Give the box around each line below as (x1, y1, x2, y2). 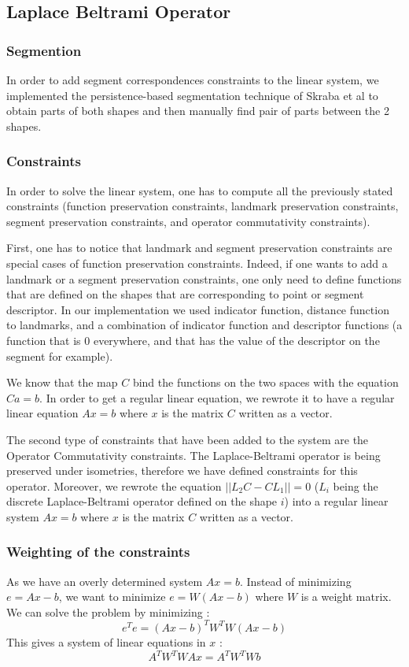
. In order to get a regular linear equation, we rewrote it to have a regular (39, 389, 395, 406)
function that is (6, 332, 81, 348)
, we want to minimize (58, 588, 166, 605)
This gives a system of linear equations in (6, 633, 206, 650)
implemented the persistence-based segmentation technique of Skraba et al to (6, 87, 378, 103)
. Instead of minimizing (240, 573, 352, 589)
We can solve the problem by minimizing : (6, 603, 210, 620)
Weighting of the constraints (6, 542, 190, 561)
